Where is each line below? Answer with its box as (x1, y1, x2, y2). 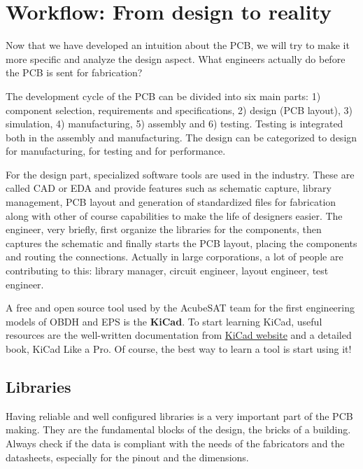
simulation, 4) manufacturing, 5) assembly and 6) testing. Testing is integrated (6, 116, 343, 131)
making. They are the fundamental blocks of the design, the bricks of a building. (6, 422, 351, 437)
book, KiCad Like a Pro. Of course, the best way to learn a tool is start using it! (6, 342, 352, 356)
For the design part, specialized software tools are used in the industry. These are (6, 167, 355, 181)
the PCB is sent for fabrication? (6, 65, 143, 80)
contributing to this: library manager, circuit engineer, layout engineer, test (6, 263, 329, 278)
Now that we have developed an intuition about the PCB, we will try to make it (6, 38, 350, 52)
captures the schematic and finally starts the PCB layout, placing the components (6, 235, 357, 250)
